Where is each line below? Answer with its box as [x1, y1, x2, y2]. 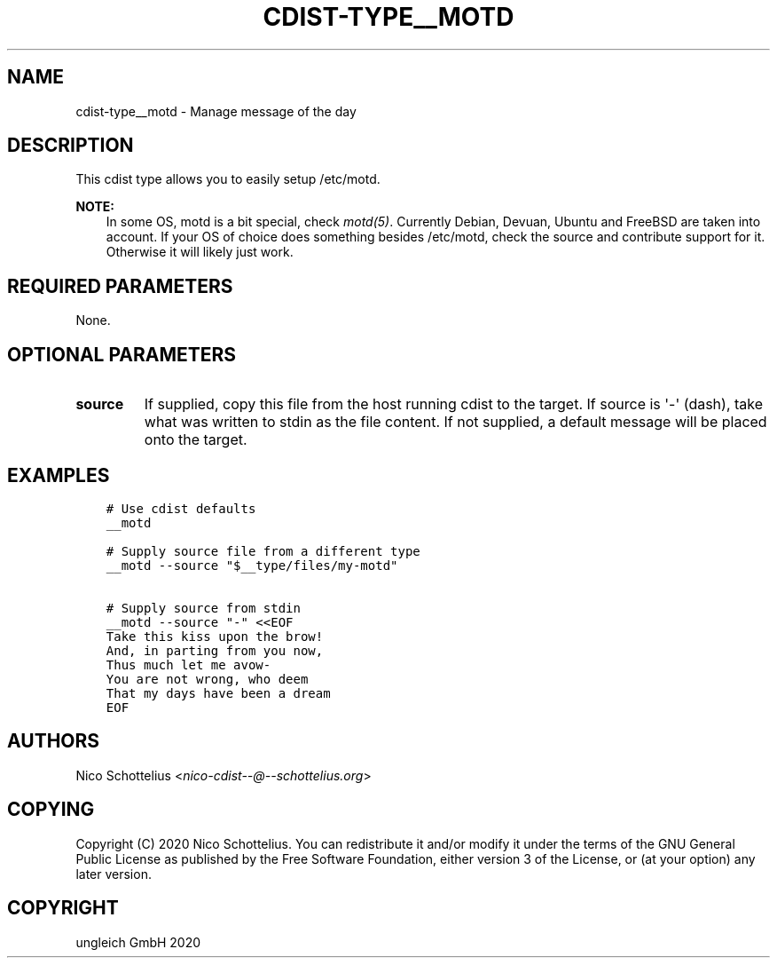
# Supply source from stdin [106, 600, 301, 615]
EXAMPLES [7, 463, 110, 486]
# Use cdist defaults [106, 501, 256, 516]
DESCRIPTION [7, 134, 134, 157]
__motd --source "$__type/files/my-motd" [106, 558, 398, 573]
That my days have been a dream [106, 685, 331, 700]
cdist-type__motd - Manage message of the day [75, 103, 357, 119]
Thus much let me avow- [106, 657, 271, 672]
